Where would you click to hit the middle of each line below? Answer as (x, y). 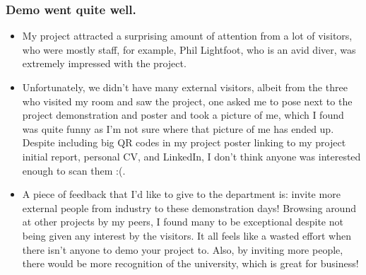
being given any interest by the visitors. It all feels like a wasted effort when (187, 235)
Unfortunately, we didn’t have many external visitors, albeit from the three (185, 87)
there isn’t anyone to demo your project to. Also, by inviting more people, (183, 249)
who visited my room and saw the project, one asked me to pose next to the (187, 101)
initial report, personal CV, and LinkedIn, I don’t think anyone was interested (191, 156)
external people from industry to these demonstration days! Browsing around (189, 207)
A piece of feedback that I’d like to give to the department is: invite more (181, 194)
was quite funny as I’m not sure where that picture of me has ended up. (178, 128)
